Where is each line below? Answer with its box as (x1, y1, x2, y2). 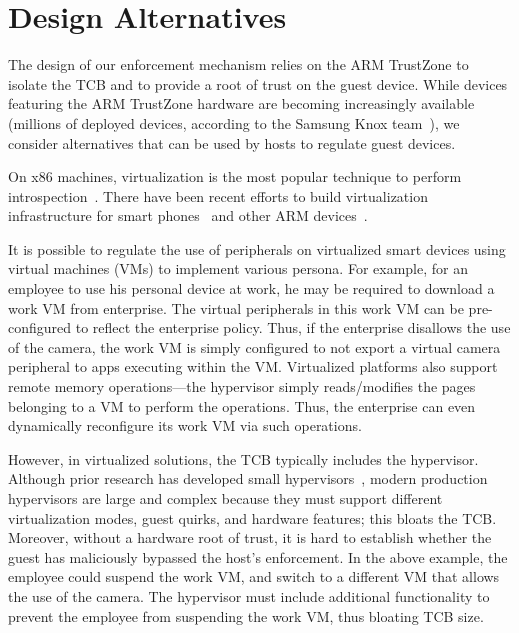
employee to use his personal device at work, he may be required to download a (8, 278, 495, 299)
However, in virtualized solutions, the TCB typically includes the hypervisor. (8, 448, 479, 469)
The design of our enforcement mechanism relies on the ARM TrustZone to (8, 54, 469, 75)
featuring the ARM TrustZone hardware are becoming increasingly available (8, 93, 475, 114)
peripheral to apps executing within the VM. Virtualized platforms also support (8, 356, 498, 377)
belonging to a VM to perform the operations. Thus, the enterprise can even (8, 395, 476, 416)
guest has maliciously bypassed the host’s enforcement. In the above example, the (8, 546, 508, 567)
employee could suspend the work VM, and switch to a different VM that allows (8, 566, 500, 587)
